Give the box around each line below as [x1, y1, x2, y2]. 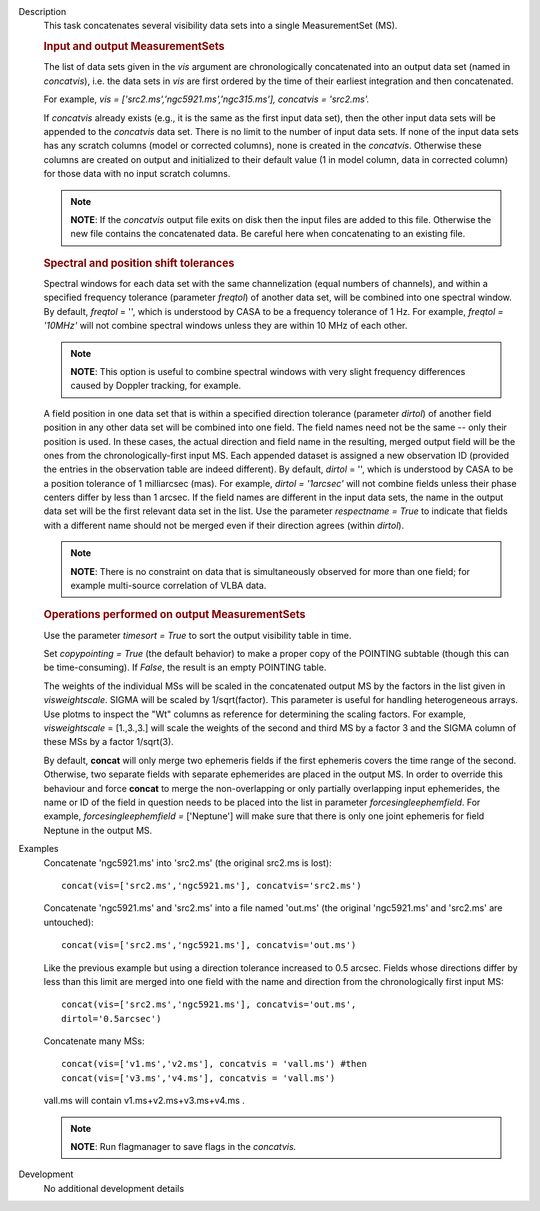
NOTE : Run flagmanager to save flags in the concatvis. [70, 1141, 297, 1153]
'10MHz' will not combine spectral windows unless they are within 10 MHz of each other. [43, 320, 408, 332]
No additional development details [43, 1182, 185, 1194]
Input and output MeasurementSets [43, 40, 225, 54]
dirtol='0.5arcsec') [61, 1013, 162, 1024]
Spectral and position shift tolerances [43, 256, 235, 270]
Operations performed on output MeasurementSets [43, 608, 306, 622]
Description [18, 6, 67, 17]
